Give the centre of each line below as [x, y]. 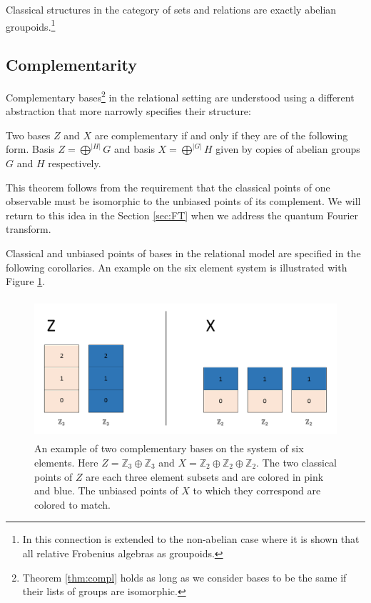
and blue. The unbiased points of [106, 490]
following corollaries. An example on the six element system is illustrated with [177, 267]
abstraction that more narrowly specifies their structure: [128, 111]
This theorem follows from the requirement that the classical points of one [168, 187]
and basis [134, 149]
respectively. [75, 163]
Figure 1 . [26, 281]
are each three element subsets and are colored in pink [205, 476]
